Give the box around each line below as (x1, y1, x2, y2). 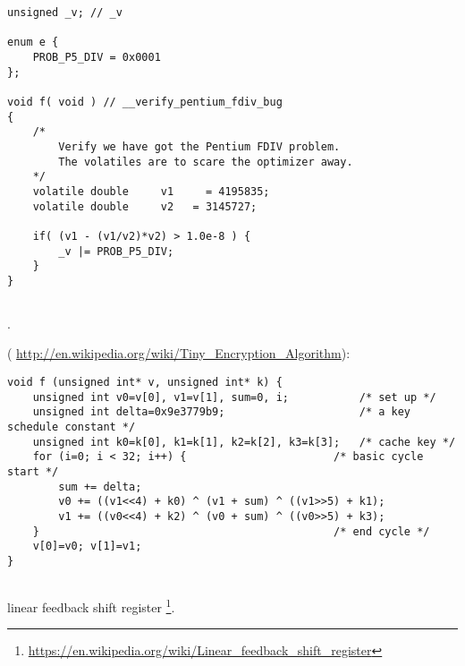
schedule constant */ (7, 421, 136, 434)
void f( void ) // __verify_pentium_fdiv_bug (7, 95, 283, 108)
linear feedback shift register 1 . (7, 594, 175, 616)
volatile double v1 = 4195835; (32, 184, 270, 198)
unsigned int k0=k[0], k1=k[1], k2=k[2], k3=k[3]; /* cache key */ (32, 435, 456, 448)
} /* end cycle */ (32, 525, 430, 538)
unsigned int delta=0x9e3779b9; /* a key (32, 406, 411, 419)
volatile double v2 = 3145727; (32, 200, 258, 213)
